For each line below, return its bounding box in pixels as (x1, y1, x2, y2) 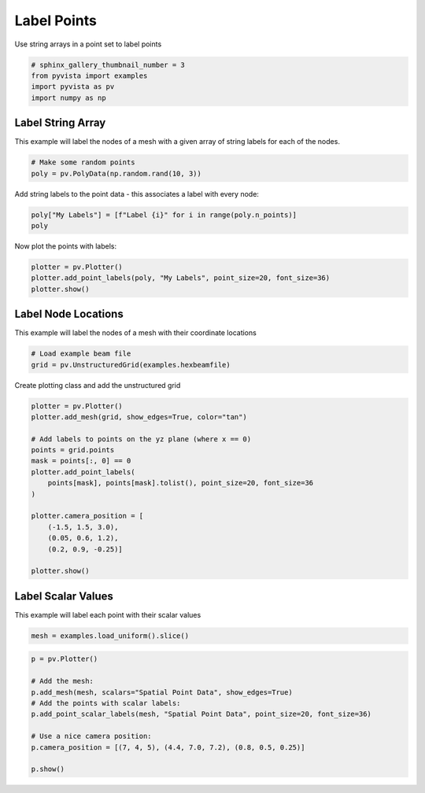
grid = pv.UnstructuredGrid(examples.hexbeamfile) (31, 360, 231, 369)
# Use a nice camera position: (31, 732, 153, 741)
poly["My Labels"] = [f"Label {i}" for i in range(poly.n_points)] (31, 210, 297, 219)
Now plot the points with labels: (14, 241, 117, 251)
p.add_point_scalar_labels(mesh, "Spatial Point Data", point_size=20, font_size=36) (31, 710, 371, 719)
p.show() (31, 765, 65, 774)
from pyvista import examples (31, 71, 148, 80)
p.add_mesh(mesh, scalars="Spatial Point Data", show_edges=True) (31, 688, 293, 696)
